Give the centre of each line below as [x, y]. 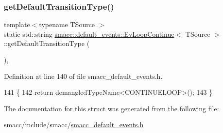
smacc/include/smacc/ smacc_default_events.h [74, 125]
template [17, 24]
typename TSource [67, 24]
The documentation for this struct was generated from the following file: [111, 108]
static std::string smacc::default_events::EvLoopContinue [89, 34]
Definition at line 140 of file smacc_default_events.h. [83, 76]
